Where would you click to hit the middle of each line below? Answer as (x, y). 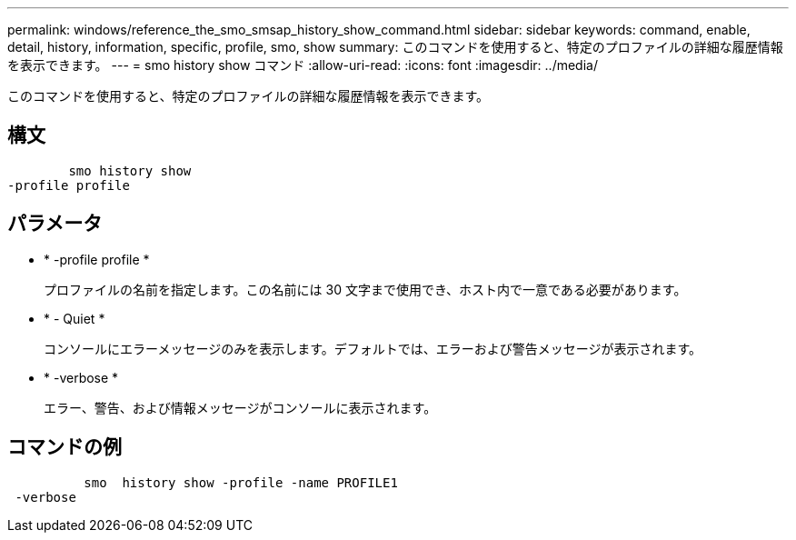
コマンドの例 (65, 447)
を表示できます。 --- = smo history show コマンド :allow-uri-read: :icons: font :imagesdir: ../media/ (303, 65)
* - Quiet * (75, 318)
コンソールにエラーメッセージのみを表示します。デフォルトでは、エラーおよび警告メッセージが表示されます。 (373, 348)
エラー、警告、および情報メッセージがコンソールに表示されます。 (240, 407)
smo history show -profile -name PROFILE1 (241, 482)
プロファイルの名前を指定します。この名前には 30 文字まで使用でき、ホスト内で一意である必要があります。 (365, 289)
